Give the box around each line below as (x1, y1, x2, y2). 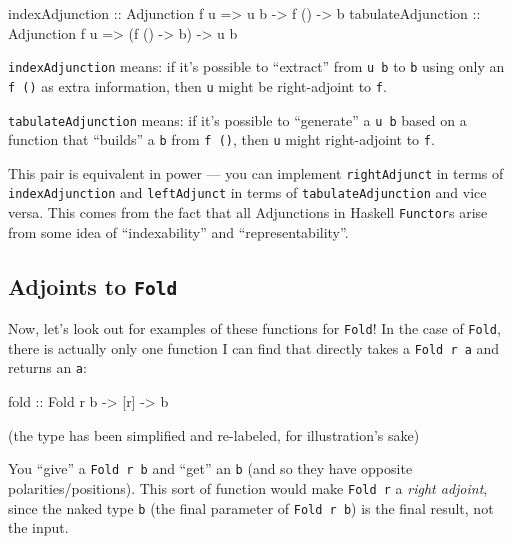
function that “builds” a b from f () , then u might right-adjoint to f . (8, 129, 435, 150)
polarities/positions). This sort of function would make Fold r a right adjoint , (8, 477, 488, 498)
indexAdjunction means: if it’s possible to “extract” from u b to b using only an (8, 56, 505, 77)
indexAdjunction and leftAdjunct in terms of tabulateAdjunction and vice (8, 182, 487, 203)
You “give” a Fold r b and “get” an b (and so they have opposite (8, 458, 413, 479)
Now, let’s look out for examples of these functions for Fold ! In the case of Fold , (8, 318, 501, 339)
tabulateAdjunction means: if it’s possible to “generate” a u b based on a (8, 109, 467, 130)
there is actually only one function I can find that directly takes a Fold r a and (8, 337, 500, 358)
